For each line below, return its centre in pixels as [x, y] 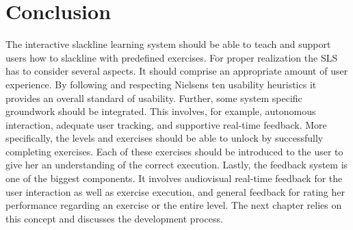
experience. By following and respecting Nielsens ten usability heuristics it [161, 84]
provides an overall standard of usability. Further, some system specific [154, 98]
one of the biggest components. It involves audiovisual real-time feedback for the [174, 178]
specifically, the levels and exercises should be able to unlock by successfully [165, 138]
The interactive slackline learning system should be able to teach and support [168, 44]
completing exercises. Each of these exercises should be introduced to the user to [174, 151]
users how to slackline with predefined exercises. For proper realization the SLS [172, 57]
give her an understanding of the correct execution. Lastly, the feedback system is [177, 165]
